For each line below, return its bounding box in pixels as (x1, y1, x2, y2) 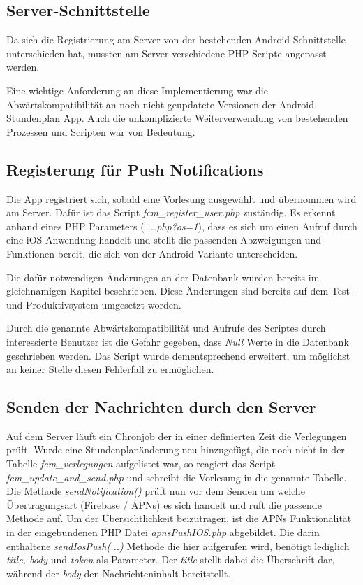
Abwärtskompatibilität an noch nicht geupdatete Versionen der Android (6, 97, 314, 111)
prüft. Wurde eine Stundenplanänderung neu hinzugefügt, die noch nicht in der (6, 442, 345, 457)
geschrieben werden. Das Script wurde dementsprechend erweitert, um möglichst (6, 348, 350, 362)
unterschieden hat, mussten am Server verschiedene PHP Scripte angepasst (6, 45, 327, 60)
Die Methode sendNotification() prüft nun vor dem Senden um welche (6, 484, 305, 498)
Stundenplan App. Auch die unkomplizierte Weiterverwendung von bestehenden (6, 111, 348, 125)
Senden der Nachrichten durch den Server (6, 396, 316, 418)
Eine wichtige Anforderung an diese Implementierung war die (6, 83, 268, 97)
